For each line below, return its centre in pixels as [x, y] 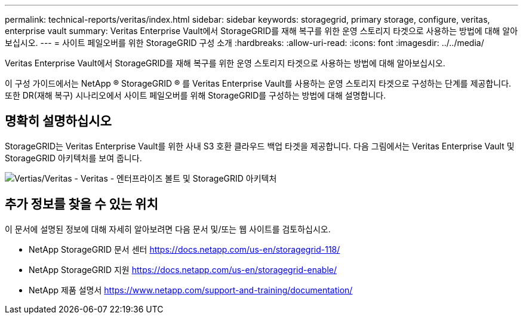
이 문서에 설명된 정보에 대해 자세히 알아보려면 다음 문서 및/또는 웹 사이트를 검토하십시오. [168, 229]
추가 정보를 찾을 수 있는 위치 [81, 204]
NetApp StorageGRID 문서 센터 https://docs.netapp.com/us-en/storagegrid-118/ [184, 249]
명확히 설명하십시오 [58, 121]
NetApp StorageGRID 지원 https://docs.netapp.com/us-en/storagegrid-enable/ [183, 269]
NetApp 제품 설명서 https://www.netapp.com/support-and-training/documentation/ [191, 290]
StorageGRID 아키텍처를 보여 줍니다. [73, 158]
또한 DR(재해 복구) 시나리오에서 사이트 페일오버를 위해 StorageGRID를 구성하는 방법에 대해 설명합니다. [196, 95]
